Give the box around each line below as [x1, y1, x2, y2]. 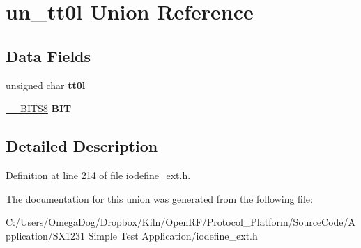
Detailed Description [6, 135, 158, 157]
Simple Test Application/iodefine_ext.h [88, 228, 258, 242]
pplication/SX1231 [6, 228, 85, 242]
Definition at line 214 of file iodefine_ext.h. [6, 167, 191, 182]
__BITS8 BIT [6, 101, 72, 116]
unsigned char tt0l [6, 77, 86, 92]
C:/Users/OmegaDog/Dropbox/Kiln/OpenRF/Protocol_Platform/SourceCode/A [6, 215, 356, 229]
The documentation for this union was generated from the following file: [6, 191, 313, 206]
